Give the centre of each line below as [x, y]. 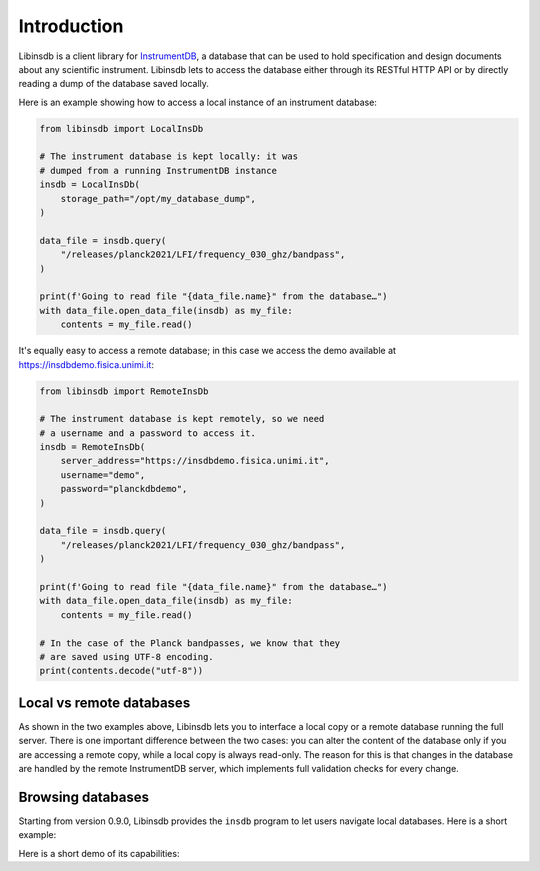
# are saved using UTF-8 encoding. [126, 656]
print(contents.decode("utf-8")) [121, 671]
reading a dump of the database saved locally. [114, 84]
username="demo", [103, 474]
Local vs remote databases [104, 702]
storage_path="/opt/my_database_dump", [158, 198]
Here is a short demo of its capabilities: [99, 853]
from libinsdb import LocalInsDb [121, 128]
